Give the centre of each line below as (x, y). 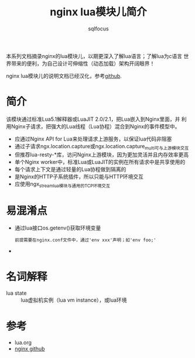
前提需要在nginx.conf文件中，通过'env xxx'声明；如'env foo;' (85, 240)
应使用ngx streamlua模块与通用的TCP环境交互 (62, 184)
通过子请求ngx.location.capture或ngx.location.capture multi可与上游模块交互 (102, 147)
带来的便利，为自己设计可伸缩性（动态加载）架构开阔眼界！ (83, 63)
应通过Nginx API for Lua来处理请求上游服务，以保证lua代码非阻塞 (93, 139)
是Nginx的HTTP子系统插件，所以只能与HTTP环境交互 (79, 176)
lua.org (23, 343)
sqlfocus (98, 28)
